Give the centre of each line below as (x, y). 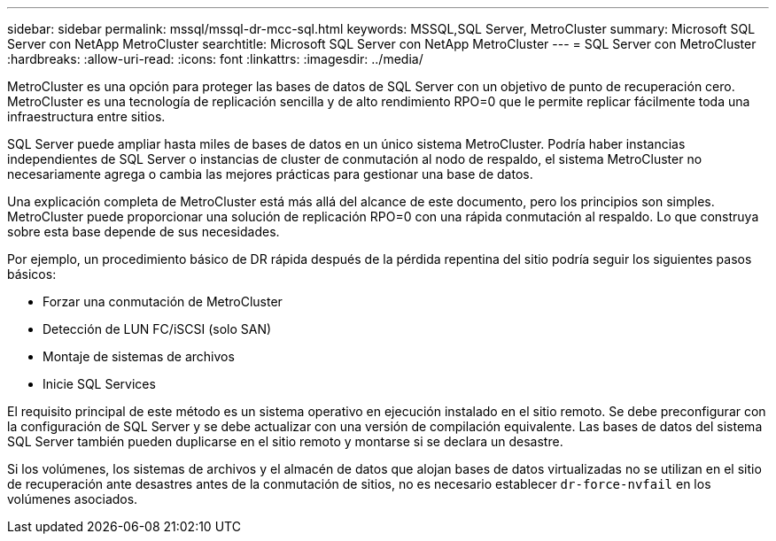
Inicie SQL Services (99, 384)
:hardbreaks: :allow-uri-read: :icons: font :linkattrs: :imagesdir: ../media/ (215, 59)
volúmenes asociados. (73, 499)
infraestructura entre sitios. (86, 116)
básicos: (32, 274)
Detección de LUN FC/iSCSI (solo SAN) (157, 329)
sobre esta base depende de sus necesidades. (144, 232)
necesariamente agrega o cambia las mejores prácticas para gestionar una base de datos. (270, 174)
